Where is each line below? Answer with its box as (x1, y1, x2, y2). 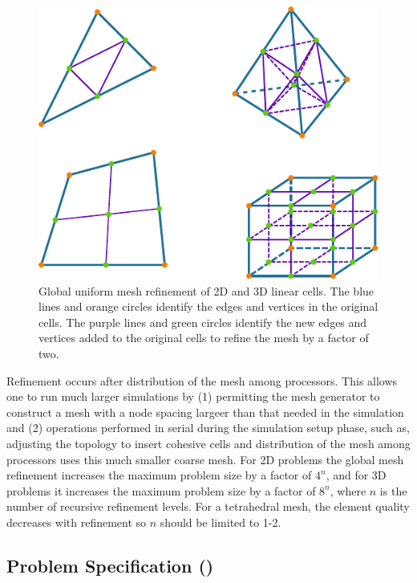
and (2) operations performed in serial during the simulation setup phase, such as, (6, 419, 410, 436)
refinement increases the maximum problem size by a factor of (6, 467, 312, 483)
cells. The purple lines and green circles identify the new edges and (38, 313, 367, 330)
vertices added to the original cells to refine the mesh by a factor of (38, 329, 369, 346)
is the (379, 482, 407, 499)
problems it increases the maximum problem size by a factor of (6, 482, 316, 499)
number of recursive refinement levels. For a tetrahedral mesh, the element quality (6, 498, 410, 515)
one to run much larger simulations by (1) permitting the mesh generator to (6, 388, 380, 405)
